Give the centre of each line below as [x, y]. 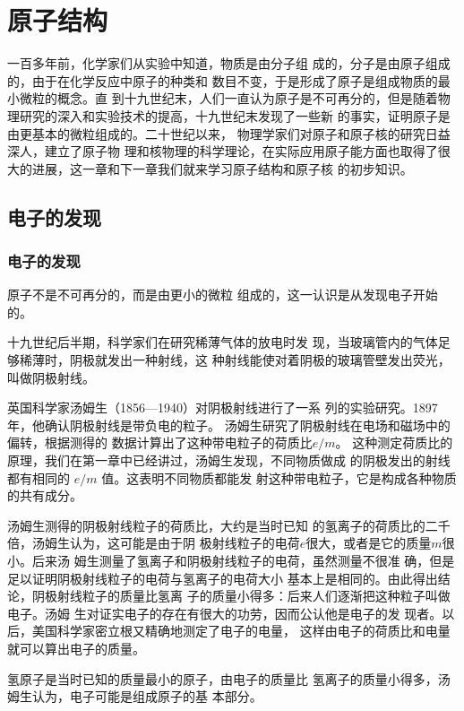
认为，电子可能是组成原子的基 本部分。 [147, 696]
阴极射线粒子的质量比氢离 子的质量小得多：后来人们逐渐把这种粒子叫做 [241, 596]
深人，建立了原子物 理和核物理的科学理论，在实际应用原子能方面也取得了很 [229, 151]
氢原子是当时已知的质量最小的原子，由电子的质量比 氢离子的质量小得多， [223, 678]
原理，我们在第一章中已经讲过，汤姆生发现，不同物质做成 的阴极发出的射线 [229, 460]
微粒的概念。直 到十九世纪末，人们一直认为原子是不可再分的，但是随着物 [235, 98]
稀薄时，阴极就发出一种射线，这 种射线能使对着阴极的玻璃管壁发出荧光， [235, 360]
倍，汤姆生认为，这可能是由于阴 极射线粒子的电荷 [154, 543]
